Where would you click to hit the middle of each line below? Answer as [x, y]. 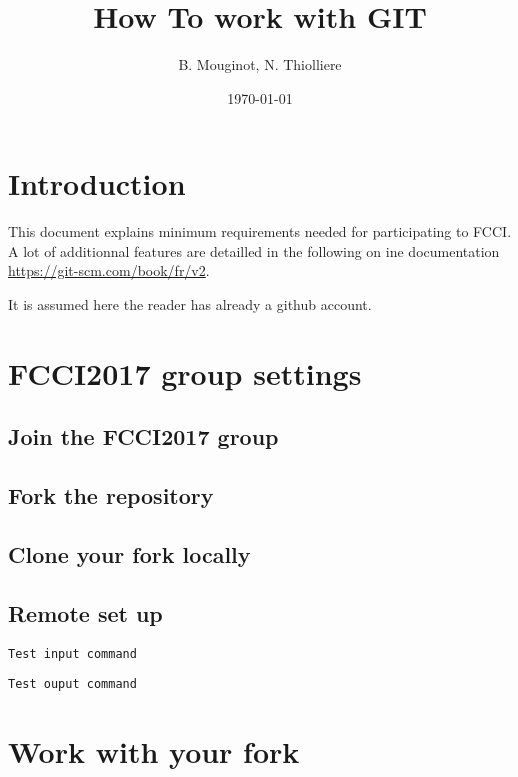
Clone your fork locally [129, 553]
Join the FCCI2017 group [143, 436]
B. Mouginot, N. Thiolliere [260, 64]
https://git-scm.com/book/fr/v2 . [109, 270]
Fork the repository [111, 495]
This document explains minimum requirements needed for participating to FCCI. [260, 231]
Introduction [97, 183]
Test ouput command [72, 684]
